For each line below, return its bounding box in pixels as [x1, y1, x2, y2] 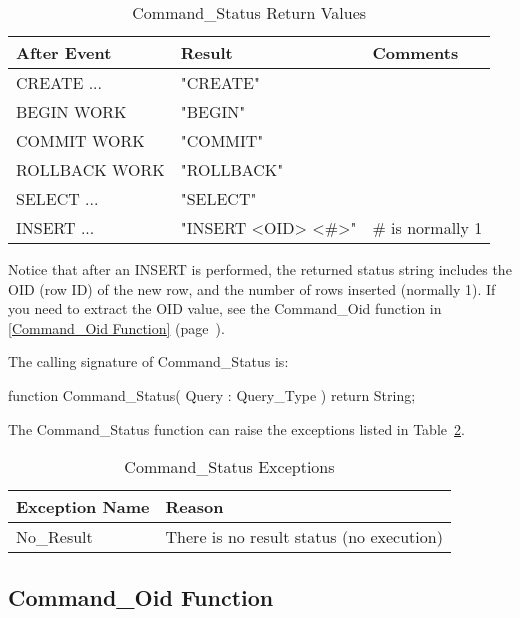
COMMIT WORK [16, 129, 145, 152]
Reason [165, 495, 224, 519]
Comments [372, 41, 459, 64]
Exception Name [16, 495, 150, 519]
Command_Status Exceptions [124, 455, 335, 479]
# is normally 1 [372, 216, 483, 239]
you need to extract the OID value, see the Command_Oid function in [8, 298, 442, 319]
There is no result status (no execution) [165, 525, 443, 549]
